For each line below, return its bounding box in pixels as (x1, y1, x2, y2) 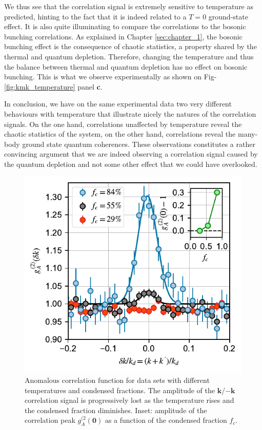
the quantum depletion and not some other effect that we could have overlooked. (4, 158, 257, 169)
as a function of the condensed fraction (105, 415, 227, 425)
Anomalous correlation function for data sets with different (25, 374, 210, 385)
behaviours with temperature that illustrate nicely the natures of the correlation (4, 108, 256, 119)
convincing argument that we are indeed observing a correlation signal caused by (4, 148, 258, 159)
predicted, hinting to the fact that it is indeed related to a (4, 11, 187, 21)
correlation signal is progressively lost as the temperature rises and (25, 395, 234, 405)
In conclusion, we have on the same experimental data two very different (4, 98, 232, 109)
